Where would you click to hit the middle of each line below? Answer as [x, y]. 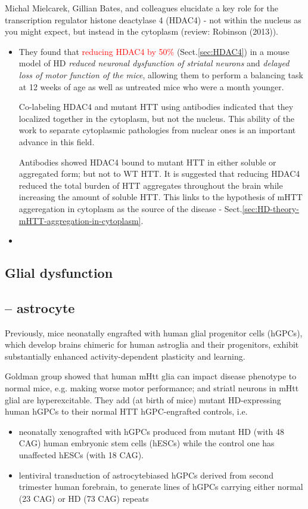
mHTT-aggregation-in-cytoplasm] [80, 220]
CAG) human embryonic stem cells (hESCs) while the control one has [147, 443]
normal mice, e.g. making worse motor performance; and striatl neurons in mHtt [152, 388]
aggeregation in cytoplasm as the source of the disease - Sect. [130, 208]
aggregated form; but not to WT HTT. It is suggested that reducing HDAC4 [159, 174]
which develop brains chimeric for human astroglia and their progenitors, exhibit [152, 344]
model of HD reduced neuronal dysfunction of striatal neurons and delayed [154, 63]
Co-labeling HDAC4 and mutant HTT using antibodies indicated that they [156, 107]
